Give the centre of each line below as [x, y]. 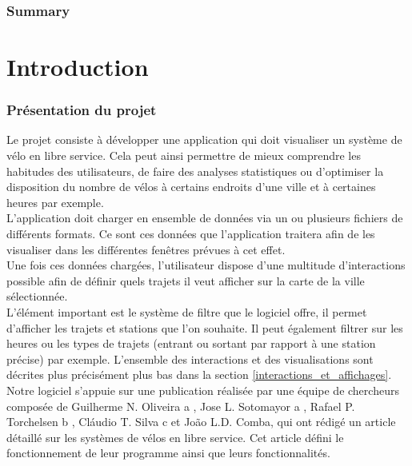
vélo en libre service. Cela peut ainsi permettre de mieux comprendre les [184, 155]
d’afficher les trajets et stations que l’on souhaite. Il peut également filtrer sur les [205, 327]
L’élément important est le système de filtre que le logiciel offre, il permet [187, 311]
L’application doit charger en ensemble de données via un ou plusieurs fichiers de [205, 218]
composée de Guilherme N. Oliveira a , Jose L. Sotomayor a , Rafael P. [181, 406]
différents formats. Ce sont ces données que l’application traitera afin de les [191, 233]
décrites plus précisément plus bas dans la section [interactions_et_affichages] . [199, 374]
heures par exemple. [55, 202]
